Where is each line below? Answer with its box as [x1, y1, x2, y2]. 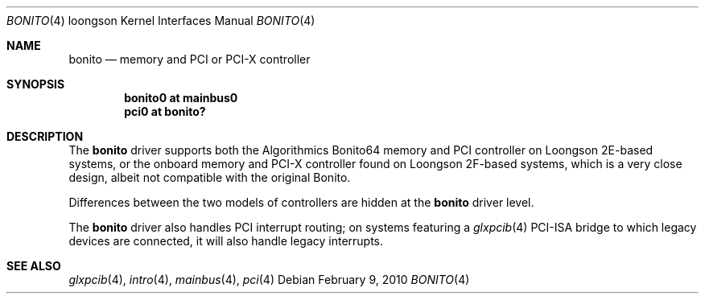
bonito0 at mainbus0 [124, 91, 238, 105]
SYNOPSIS [6, 77, 65, 91]
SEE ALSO [6, 259, 61, 273]
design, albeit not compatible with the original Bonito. [68, 171, 351, 184]
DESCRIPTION [6, 129, 84, 143]
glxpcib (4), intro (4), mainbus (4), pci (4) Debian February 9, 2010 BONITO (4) [68, 273, 470, 286]
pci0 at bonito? [124, 105, 206, 118]
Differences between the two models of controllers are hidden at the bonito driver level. [68, 195, 534, 209]
